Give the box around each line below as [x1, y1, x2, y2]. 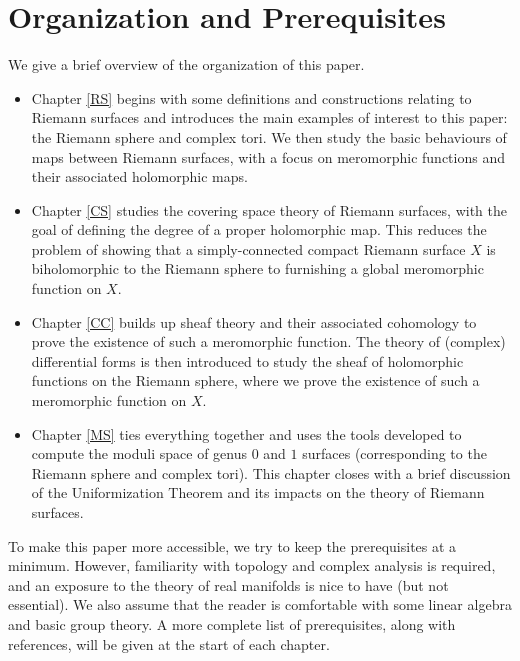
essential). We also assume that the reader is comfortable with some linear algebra [8, 594, 512, 615]
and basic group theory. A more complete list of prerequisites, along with [8, 613, 456, 634]
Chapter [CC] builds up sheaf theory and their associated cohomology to [31, 311, 477, 332]
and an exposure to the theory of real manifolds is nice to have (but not [8, 574, 449, 595]
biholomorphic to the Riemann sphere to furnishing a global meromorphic [31, 258, 484, 279]
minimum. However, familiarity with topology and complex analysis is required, [8, 555, 496, 576]
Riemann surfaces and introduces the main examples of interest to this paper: [31, 107, 508, 128]
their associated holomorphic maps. [31, 166, 248, 187]
